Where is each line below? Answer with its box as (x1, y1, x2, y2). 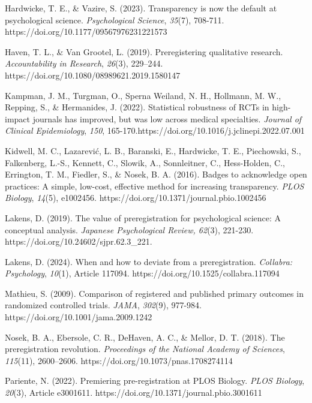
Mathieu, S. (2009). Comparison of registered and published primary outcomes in (5, 287, 304, 299)
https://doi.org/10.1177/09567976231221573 (5, 25, 167, 38)
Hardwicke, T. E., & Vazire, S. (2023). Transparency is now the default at (5, 2, 277, 14)
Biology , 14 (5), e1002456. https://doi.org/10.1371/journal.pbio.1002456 (5, 191, 266, 204)
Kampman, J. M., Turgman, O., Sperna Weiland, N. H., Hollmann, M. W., (5, 89, 281, 101)
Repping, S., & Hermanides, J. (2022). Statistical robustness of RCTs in (5, 101, 269, 113)
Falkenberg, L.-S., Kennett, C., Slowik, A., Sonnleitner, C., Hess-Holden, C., (5, 156, 285, 169)
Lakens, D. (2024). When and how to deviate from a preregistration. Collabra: (5, 255, 293, 267)
